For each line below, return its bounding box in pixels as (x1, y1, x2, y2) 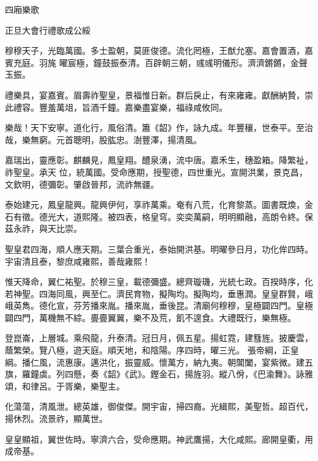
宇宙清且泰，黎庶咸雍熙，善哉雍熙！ (5, 254, 150, 267)
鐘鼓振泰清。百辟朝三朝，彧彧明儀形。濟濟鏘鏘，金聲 (93, 56, 308, 68)
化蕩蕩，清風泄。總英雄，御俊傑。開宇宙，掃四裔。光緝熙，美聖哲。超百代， (5, 400, 313, 413)
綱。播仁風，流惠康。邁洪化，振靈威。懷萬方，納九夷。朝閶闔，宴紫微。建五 (5, 355, 313, 368)
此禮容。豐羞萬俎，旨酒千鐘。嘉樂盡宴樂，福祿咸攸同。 (5, 100, 227, 113)
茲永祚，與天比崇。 (5, 222, 82, 235)
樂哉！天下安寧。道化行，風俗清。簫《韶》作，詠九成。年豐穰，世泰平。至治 (5, 121, 313, 134)
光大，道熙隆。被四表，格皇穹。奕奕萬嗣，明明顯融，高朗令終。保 (47, 210, 313, 223)
